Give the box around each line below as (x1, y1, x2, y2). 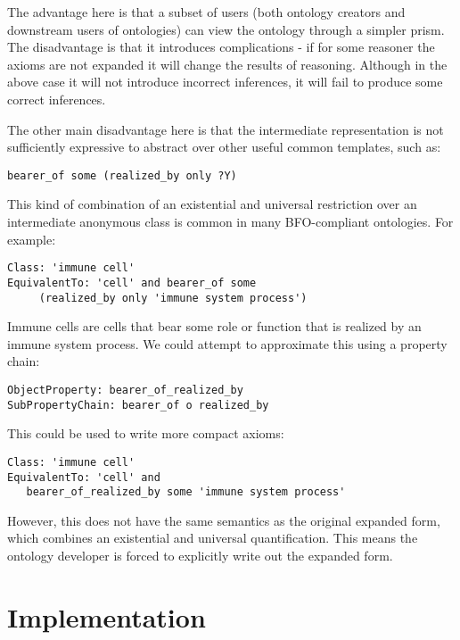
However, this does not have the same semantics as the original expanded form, (7, 511, 440, 529)
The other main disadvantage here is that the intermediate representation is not (7, 120, 444, 138)
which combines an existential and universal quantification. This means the (7, 528, 418, 547)
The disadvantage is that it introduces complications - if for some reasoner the (7, 37, 435, 56)
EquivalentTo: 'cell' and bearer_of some (7, 276, 257, 289)
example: (7, 229, 56, 248)
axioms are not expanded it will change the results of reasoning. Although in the (7, 54, 448, 73)
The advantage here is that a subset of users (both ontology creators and (7, 3, 406, 21)
